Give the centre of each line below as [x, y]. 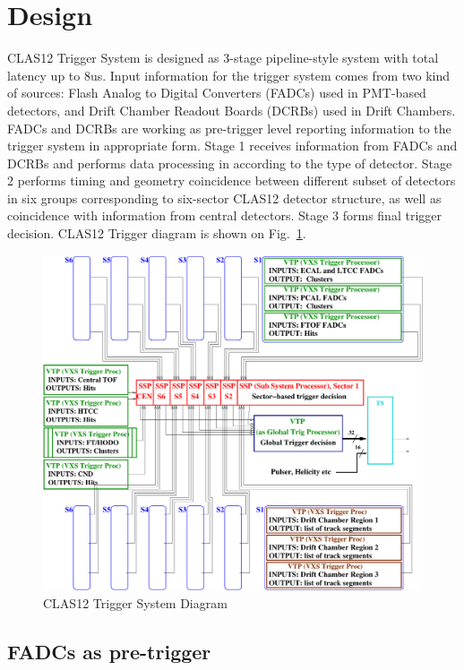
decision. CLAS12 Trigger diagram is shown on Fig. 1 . [157, 233]
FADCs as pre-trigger [109, 651]
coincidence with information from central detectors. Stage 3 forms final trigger [224, 215]
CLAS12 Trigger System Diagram [135, 602]
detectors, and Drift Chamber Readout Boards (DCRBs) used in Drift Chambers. [232, 110]
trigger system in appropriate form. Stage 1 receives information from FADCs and [232, 146]
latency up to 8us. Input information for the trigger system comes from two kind [229, 75]
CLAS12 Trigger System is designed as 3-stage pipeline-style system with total [223, 58]
